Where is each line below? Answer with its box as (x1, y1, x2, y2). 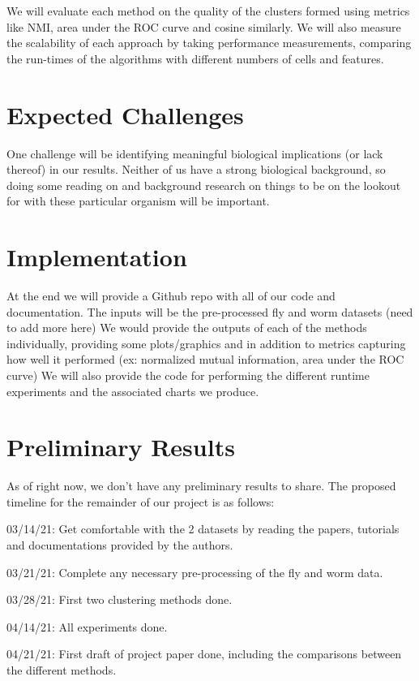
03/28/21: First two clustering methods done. (6, 591, 233, 608)
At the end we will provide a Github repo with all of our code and (6, 287, 336, 304)
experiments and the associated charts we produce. (6, 382, 259, 399)
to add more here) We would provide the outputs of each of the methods (6, 319, 367, 336)
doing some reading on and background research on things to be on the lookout (6, 176, 401, 193)
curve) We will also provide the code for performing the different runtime (6, 366, 370, 383)
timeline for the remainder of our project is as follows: (6, 493, 275, 510)
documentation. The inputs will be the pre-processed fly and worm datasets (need (6, 303, 413, 320)
